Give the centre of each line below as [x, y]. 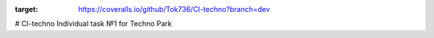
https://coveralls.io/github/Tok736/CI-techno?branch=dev [174, 9]
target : [27, 9]
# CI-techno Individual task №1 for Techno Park [93, 24]
